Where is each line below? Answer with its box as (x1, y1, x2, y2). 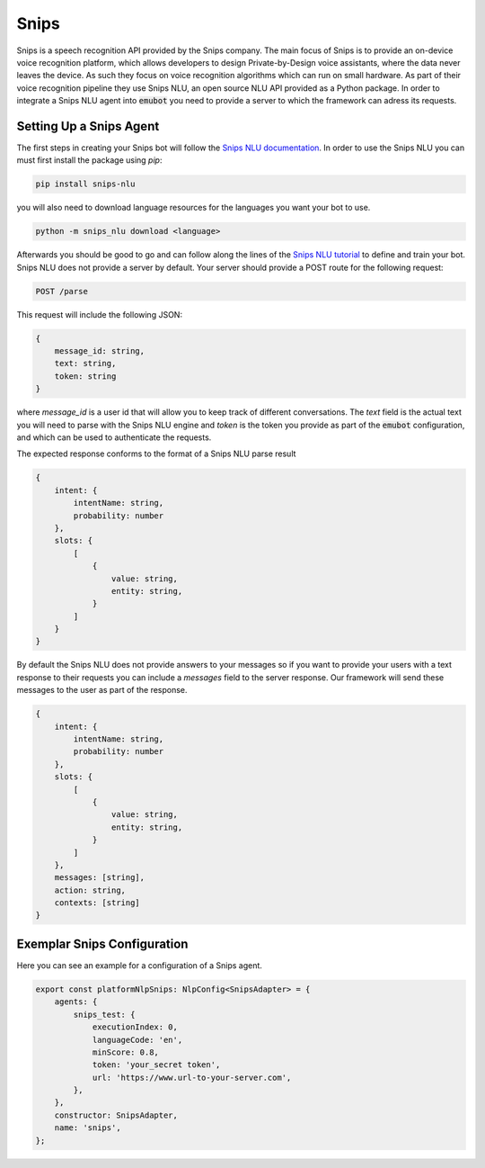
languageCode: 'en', (92, 1035, 183, 1045)
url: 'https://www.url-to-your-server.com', (92, 1072, 292, 1083)
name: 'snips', (54, 1123, 121, 1133)
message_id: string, (54, 346, 145, 356)
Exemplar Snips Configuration (16, 936, 189, 951)
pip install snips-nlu (35, 179, 136, 189)
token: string (54, 371, 117, 382)
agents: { (54, 997, 98, 1007)
